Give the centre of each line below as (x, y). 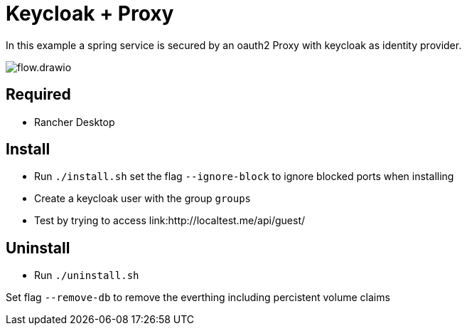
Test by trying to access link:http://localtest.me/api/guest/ (170, 221)
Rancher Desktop (75, 122)
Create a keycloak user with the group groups (143, 199)
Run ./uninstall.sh (87, 275)
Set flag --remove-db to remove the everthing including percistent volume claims (198, 298)
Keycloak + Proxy (90, 14)
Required (38, 95)
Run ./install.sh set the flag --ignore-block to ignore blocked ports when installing (244, 177)
